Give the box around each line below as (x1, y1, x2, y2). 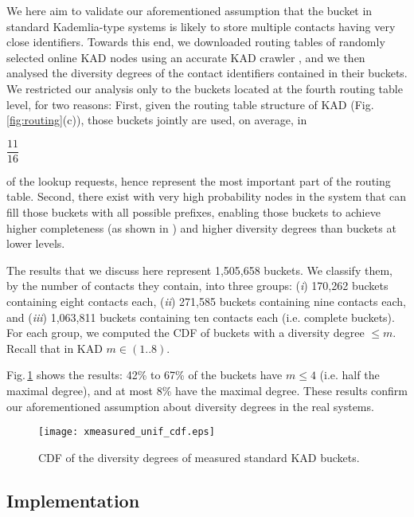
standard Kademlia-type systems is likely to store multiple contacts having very (6, 18, 396, 34)
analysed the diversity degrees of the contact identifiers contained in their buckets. (6, 65, 408, 81)
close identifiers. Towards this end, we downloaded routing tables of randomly (6, 33, 385, 50)
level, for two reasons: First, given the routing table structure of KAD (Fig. (6, 96, 374, 112)
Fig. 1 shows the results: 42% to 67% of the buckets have (6, 366, 283, 383)
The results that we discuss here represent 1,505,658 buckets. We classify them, (6, 261, 393, 278)
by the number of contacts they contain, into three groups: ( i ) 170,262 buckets (6, 277, 389, 294)
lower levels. (6, 235, 65, 252)
